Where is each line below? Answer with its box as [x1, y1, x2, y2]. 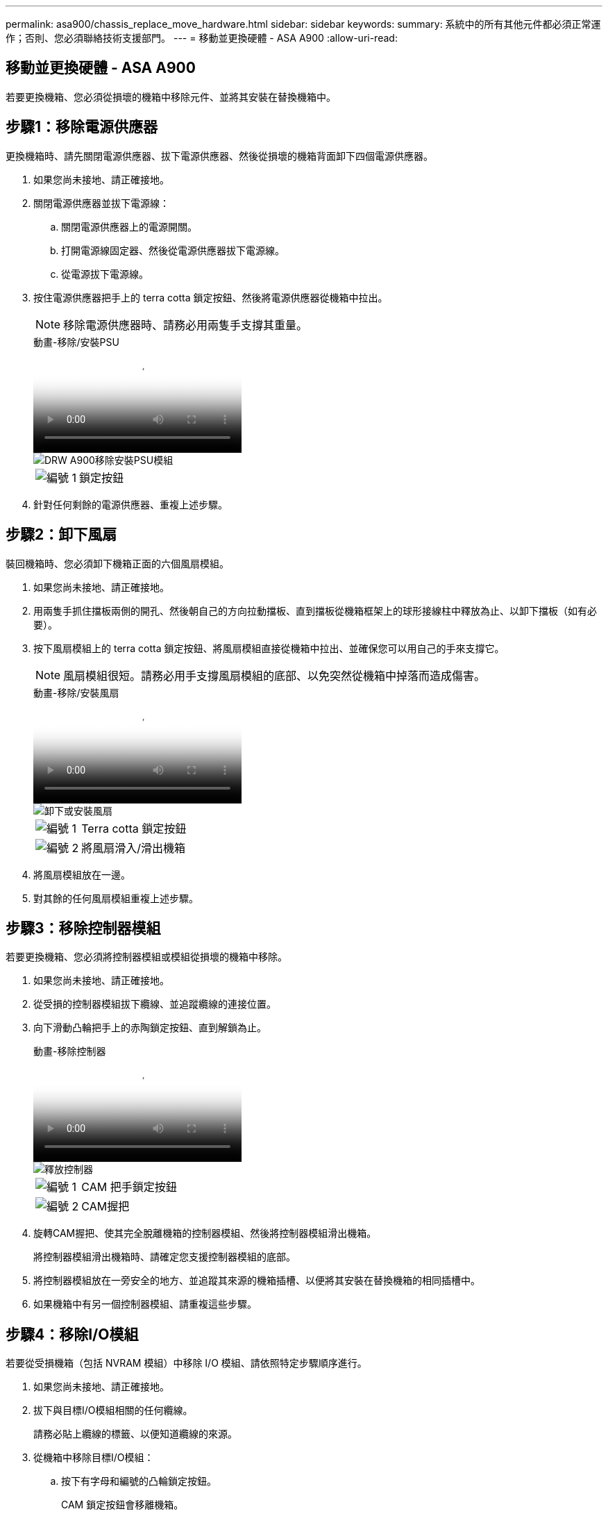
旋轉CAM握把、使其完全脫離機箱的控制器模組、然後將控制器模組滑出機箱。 [33, 1227, 377, 1240]
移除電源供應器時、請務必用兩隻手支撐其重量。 [63, 317, 308, 332]
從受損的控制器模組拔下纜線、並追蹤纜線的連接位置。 [33, 998, 276, 1010]
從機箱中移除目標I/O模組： [33, 1451, 154, 1464]
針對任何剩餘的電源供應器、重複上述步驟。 [33, 498, 228, 510]
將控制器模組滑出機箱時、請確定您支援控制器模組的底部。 [33, 1251, 296, 1263]
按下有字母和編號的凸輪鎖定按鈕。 [61, 1475, 217, 1488]
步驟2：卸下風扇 [6, 526, 117, 544]
